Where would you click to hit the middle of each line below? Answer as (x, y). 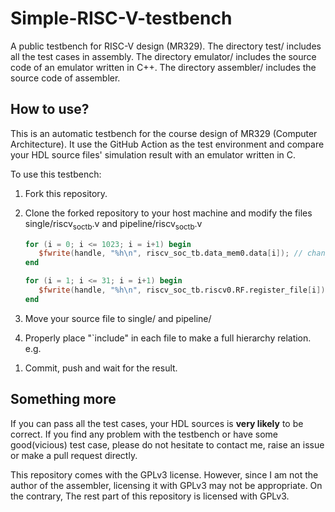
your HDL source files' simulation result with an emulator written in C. (153, 154)
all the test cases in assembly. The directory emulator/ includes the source (163, 56)
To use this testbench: (56, 174)
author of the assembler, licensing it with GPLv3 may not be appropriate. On (166, 485)
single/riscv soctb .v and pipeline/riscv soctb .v (113, 224)
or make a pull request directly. (74, 455)
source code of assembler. (65, 78)
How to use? (50, 109)
